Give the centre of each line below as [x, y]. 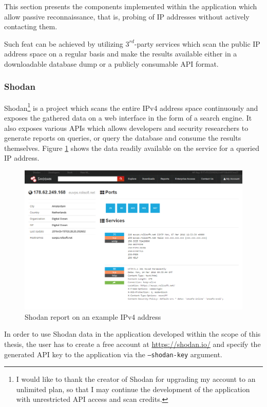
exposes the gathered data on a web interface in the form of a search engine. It [128, 118]
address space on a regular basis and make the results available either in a [121, 54]
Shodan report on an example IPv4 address [93, 316]
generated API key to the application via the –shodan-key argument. [113, 354]
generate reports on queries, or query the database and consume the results [123, 138]
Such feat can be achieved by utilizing [64, 43]
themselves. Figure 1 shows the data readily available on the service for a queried [132, 148]
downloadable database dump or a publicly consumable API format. [111, 63]
